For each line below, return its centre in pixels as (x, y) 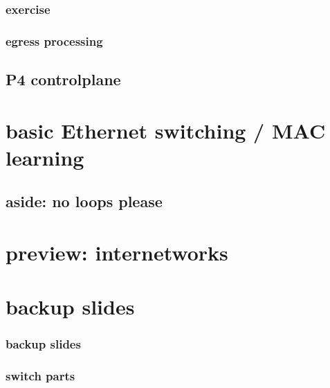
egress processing (54, 41)
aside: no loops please (84, 201)
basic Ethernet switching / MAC (166, 130)
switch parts (40, 376)
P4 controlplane (63, 79)
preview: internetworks (117, 252)
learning (45, 157)
